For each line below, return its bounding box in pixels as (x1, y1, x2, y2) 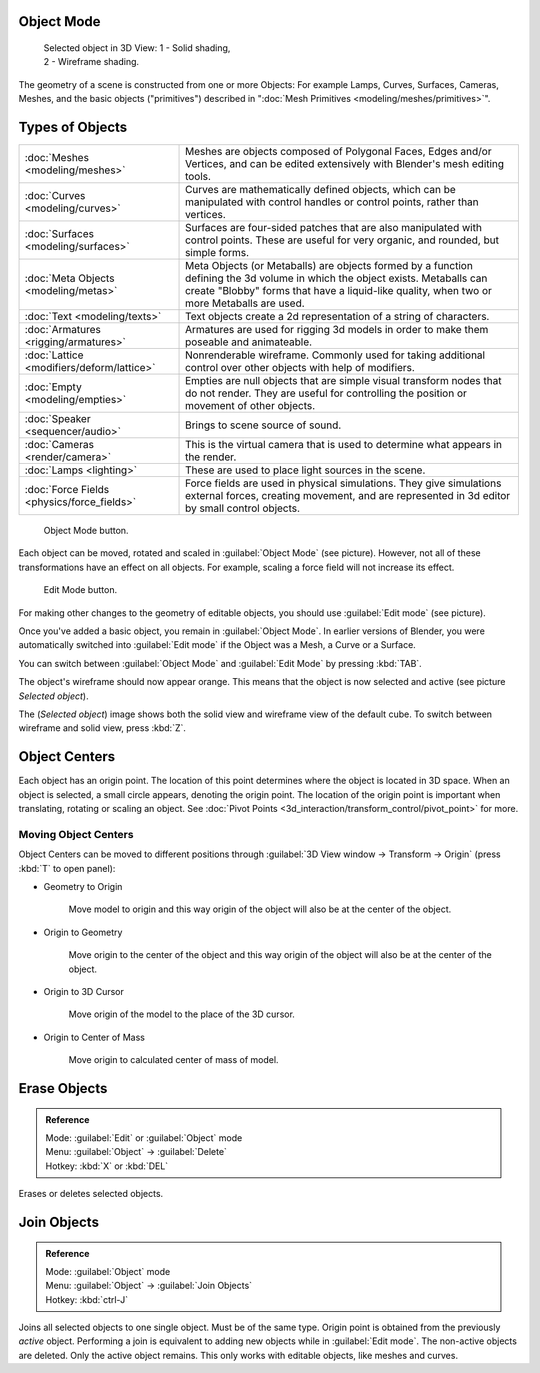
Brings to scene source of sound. (185, 418, 342, 432)
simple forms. (185, 246, 250, 260)
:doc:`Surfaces (24, 227, 95, 241)
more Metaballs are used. (185, 296, 305, 310)
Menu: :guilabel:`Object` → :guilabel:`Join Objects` (45, 1280, 253, 1292)
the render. (185, 450, 237, 464)
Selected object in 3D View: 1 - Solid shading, (43, 42, 231, 54)
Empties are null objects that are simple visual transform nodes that (185, 374, 502, 388)
